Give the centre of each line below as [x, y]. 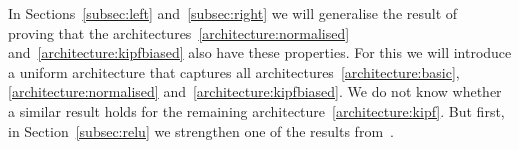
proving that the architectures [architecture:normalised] [179, 32]
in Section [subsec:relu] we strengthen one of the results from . [201, 130]
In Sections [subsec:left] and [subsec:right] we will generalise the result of [233, 13]
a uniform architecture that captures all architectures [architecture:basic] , [234, 71]
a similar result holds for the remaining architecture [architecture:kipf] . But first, [256, 110]
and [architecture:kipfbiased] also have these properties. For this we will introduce [260, 52]
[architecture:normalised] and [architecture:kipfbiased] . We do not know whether [255, 91]
